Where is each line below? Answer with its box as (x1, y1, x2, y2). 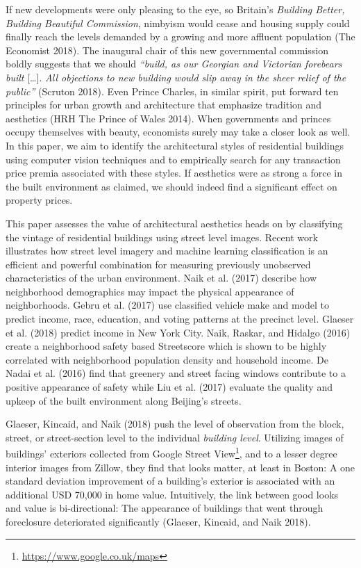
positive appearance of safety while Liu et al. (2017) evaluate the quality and (6, 380, 333, 394)
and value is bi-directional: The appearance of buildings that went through (6, 501, 324, 515)
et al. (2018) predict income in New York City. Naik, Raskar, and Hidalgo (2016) (6, 325, 351, 339)
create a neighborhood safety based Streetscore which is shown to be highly (6, 339, 327, 353)
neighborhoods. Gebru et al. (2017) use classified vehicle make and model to (6, 298, 329, 312)
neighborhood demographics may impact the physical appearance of (6, 284, 294, 298)
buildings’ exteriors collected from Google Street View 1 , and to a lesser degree (6, 444, 337, 461)
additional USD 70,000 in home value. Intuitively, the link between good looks (6, 487, 339, 501)
